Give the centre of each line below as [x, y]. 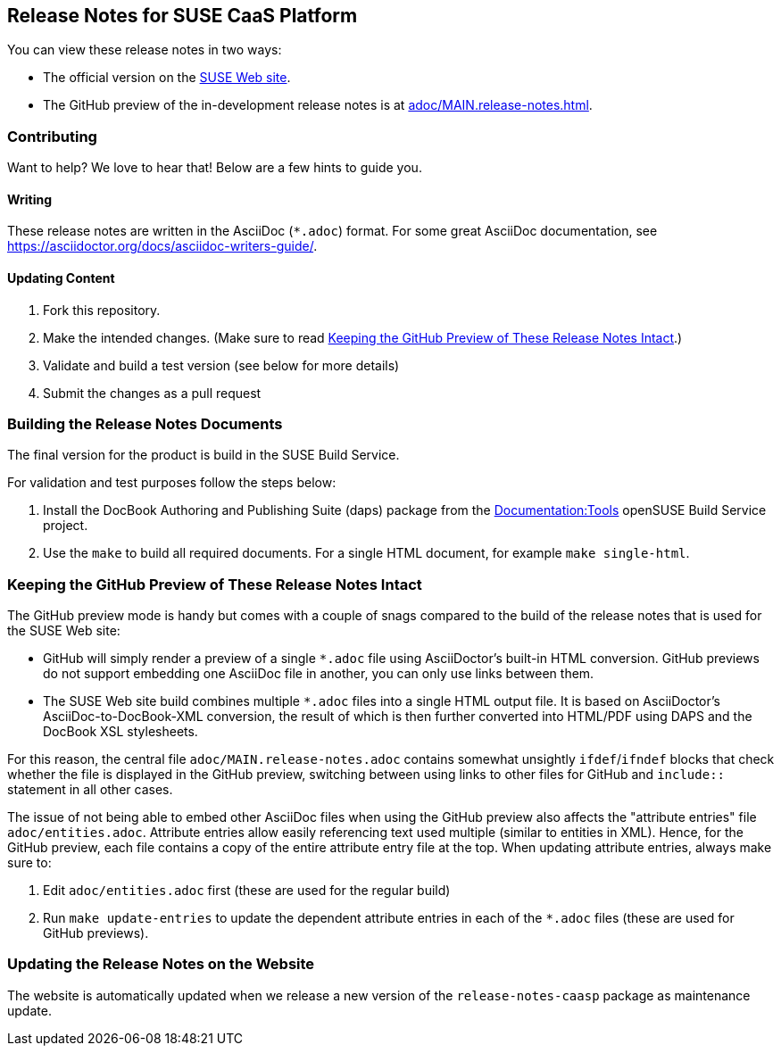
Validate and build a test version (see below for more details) [221, 365]
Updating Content [61, 278]
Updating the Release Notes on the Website [161, 964]
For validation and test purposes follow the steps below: [172, 483]
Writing [30, 199]
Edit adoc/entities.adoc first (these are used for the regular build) [247, 891]
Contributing [52, 136]
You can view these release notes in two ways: [145, 50]
